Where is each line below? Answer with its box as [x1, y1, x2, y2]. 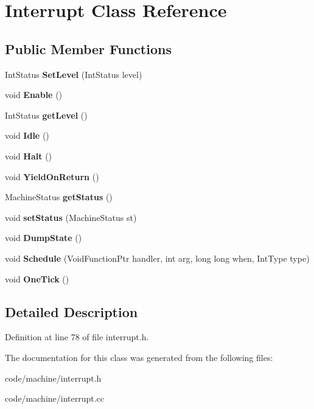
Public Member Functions [5, 39, 172, 58]
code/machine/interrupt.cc [5, 392, 105, 405]
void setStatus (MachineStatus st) [5, 211, 137, 223]
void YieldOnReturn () [5, 170, 99, 183]
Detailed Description [5, 302, 138, 321]
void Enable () [5, 88, 63, 101]
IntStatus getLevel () [5, 108, 88, 121]
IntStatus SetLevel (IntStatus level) [5, 68, 142, 80]
